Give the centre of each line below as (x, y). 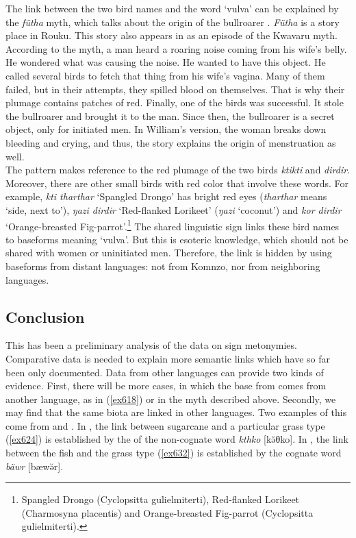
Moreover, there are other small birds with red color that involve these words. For (177, 183)
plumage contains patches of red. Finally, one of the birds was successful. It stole (175, 102)
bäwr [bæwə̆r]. (35, 466)
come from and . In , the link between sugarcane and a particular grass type (165, 425)
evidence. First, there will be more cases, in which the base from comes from (166, 386)
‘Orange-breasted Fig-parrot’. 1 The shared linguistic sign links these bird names (173, 225)
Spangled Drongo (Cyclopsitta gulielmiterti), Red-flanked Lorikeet (161, 499)
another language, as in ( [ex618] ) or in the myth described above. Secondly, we (171, 399)
